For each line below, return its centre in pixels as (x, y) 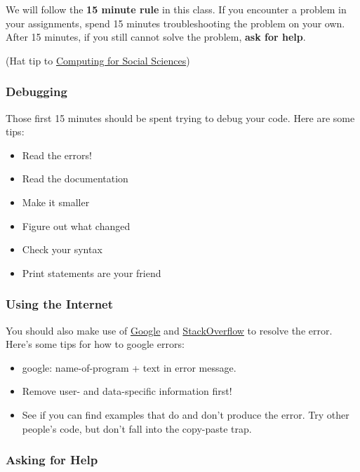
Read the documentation (75, 178)
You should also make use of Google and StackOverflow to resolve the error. (169, 330)
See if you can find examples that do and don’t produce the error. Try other (186, 414)
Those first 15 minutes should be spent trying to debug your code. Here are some (180, 117)
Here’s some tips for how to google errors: (95, 344)
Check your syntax (62, 249)
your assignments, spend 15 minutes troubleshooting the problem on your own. (175, 23)
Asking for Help (52, 460)
